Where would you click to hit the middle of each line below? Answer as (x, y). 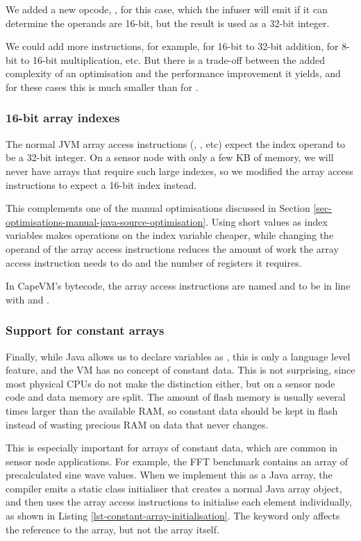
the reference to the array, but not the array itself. (112, 529)
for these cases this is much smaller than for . (102, 86)
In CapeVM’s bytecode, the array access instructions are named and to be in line (178, 286)
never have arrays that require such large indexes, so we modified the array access (179, 170)
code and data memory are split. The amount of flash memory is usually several (176, 397)
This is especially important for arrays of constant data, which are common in (172, 448)
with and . (28, 299)
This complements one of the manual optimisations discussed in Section (158, 208)
